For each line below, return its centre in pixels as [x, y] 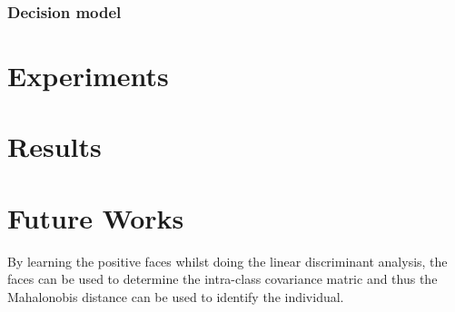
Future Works [96, 217]
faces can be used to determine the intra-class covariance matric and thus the [223, 279]
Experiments [88, 76]
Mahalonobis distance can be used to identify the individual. [176, 296]
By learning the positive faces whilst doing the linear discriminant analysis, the [227, 261]
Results [54, 146]
